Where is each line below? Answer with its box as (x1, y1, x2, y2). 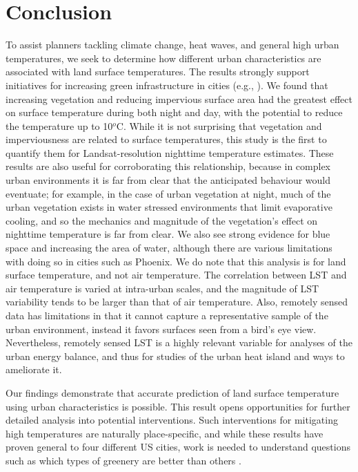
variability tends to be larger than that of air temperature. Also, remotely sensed (6, 294, 348, 309)
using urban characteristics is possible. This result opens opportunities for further (6, 399, 350, 413)
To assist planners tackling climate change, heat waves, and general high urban (6, 37, 339, 52)
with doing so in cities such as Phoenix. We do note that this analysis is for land (6, 254, 346, 268)
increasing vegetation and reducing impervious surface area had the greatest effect (6, 91, 352, 106)
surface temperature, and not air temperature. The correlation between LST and (6, 267, 347, 282)
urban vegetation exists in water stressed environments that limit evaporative (6, 200, 332, 214)
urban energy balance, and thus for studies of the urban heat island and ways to (6, 348, 345, 363)
